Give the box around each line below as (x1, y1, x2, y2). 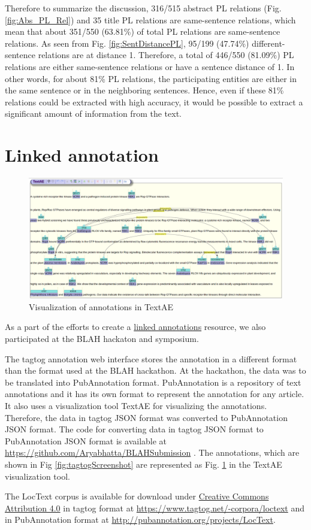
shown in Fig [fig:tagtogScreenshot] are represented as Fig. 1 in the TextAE (5, 458, 282, 471)
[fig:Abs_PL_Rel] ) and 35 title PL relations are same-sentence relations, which (5, 13, 296, 26)
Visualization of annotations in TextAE (29, 300, 174, 313)
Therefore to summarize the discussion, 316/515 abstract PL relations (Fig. (5, 2, 282, 14)
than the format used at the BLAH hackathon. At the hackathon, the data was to (5, 364, 306, 377)
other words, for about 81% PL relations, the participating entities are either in (5, 72, 297, 84)
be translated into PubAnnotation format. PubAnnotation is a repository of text (5, 375, 301, 388)
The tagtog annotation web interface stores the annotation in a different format (5, 352, 297, 365)
